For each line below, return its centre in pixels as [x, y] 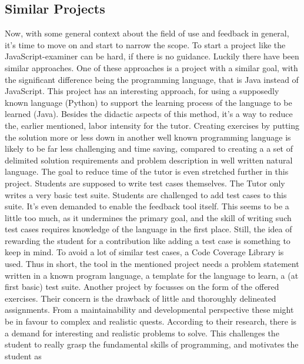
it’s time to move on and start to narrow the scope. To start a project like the [145, 44]
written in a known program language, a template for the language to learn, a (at [152, 275]
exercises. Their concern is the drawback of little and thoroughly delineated [141, 298]
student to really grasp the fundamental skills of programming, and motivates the [152, 344]
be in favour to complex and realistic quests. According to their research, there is [151, 321]
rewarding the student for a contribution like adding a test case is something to [148, 240]
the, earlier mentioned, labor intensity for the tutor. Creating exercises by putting [152, 125]
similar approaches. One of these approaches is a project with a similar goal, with [151, 67]
